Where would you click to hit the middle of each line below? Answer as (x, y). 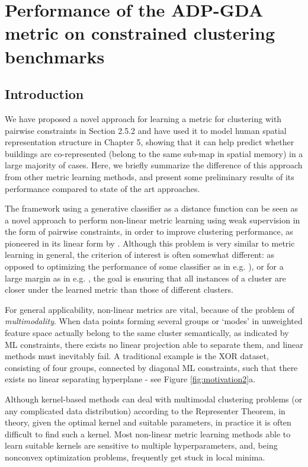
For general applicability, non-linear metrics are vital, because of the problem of (150, 309)
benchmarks (55, 56)
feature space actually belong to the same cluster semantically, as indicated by (147, 333)
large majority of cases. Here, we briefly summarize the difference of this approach (154, 165)
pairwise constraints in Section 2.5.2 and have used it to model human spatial (146, 130)
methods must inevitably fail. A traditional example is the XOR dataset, (137, 356)
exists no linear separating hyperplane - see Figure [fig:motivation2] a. (130, 379)
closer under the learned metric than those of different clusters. (119, 290)
